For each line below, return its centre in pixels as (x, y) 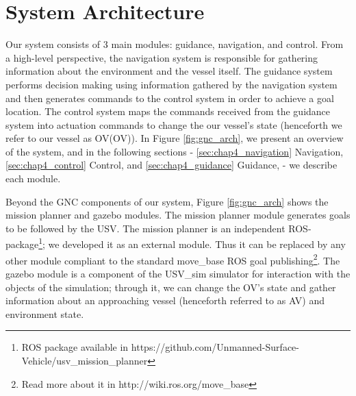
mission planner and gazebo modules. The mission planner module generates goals (178, 215)
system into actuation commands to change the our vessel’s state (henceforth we (174, 124)
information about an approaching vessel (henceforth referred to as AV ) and (165, 300)
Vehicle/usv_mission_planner (85, 360)
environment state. (45, 313)
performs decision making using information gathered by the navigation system (171, 84)
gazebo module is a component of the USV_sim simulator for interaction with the (178, 273)
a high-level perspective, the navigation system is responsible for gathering (162, 57)
